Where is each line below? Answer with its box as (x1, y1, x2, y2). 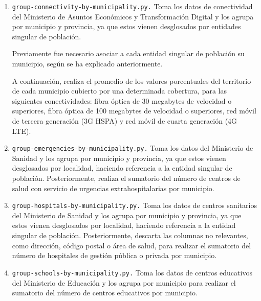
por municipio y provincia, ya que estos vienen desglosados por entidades (12, 21, 241, 32)
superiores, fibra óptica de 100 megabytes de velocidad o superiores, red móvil (12, 105, 256, 116)
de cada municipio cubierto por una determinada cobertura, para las (12, 85, 227, 96)
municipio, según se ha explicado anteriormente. (12, 58, 163, 69)
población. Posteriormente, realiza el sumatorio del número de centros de (12, 173, 241, 183)
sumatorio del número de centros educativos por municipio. (12, 287, 198, 298)
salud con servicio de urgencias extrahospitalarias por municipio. (12, 182, 214, 193)
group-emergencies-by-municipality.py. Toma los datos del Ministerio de (12, 143, 253, 153)
